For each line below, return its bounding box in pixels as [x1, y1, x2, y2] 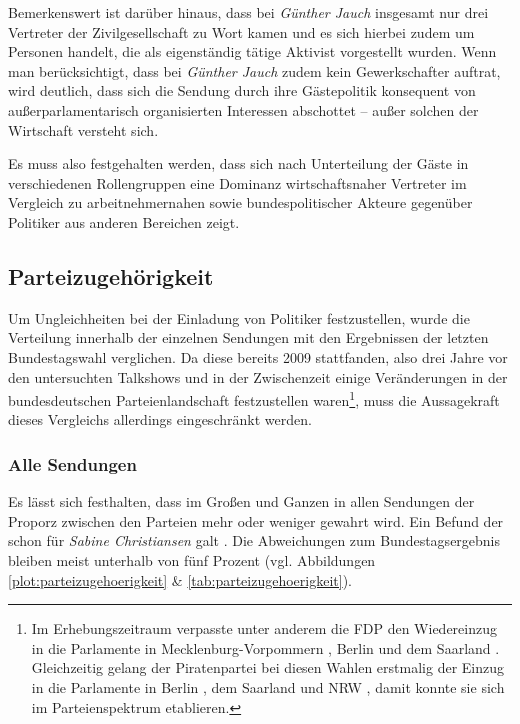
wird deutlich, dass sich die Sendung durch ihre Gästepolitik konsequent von [8, 80, 476, 101]
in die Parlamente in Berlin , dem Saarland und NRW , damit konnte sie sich [31, 676, 505, 697]
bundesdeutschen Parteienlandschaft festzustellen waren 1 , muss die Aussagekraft [8, 387, 500, 410]
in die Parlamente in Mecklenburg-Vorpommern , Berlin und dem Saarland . [31, 637, 500, 658]
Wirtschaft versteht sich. [8, 119, 159, 140]
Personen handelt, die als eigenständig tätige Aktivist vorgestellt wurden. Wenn [8, 41, 497, 62]
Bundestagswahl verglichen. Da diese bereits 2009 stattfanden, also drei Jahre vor [8, 346, 508, 367]
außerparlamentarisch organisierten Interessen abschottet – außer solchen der [8, 99, 479, 120]
